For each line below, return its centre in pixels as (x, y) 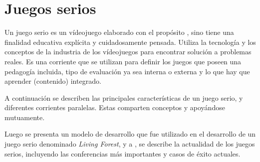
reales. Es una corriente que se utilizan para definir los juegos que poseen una (123, 61)
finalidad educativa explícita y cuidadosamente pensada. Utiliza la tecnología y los (130, 42)
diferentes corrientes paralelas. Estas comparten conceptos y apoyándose (115, 107)
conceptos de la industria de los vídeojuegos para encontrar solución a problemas (128, 52)
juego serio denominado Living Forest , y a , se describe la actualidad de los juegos (130, 144)
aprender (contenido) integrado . (53, 81)
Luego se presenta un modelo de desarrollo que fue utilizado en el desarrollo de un (130, 134)
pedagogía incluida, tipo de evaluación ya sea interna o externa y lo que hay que (127, 71)
